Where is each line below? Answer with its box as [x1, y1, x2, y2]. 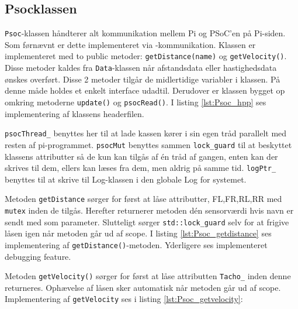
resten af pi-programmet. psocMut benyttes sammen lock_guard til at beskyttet [5, 138, 292, 150]
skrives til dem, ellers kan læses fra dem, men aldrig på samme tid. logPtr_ [5, 162, 276, 174]
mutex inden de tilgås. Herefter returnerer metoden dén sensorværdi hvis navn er [5, 204, 294, 217]
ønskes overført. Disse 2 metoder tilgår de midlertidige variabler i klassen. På [5, 73, 280, 85]
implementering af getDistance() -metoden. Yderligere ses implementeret [5, 238, 268, 250]
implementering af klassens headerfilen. [5, 107, 144, 119]
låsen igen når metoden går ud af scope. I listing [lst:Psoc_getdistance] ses [5, 227, 272, 239]
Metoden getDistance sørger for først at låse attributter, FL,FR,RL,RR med [5, 193, 282, 205]
